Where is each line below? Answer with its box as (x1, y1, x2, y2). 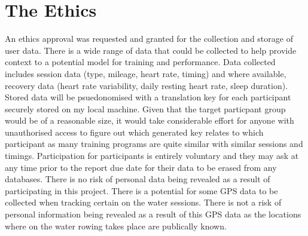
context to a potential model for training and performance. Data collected (5, 56, 276, 68)
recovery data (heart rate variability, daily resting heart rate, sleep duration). (5, 79, 288, 91)
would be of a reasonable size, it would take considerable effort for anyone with (5, 114, 294, 127)
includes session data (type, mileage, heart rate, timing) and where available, (5, 67, 286, 79)
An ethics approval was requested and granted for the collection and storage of (5, 32, 293, 45)
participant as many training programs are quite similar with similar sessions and (5, 137, 303, 150)
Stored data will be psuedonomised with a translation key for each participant (5, 91, 291, 103)
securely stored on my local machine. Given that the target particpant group (5, 102, 286, 115)
